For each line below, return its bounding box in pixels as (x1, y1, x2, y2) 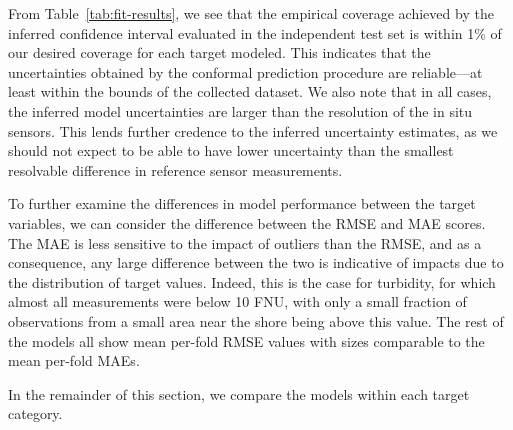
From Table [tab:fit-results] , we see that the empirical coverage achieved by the (8, 3, 494, 23)
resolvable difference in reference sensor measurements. (8, 159, 343, 180)
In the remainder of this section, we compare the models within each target (8, 383, 470, 404)
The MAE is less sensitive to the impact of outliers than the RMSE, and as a (8, 232, 482, 253)
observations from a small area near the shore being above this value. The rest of (8, 310, 504, 331)
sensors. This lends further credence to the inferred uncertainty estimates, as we (8, 120, 498, 141)
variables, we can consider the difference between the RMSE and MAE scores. (8, 212, 486, 233)
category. (8, 403, 63, 424)
